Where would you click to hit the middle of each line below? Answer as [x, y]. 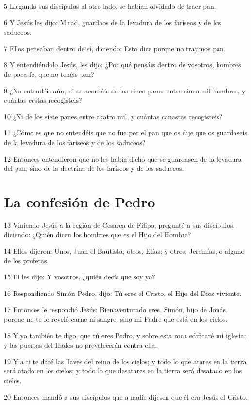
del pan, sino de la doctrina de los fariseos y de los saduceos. [94, 168]
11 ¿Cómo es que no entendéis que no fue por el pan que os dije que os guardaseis [125, 133]
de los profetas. [26, 260]
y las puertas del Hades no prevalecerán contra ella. [81, 345]
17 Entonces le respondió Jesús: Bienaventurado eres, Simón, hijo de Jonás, [116, 309]
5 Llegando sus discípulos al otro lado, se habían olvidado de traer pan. [110, 6]
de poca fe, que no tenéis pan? [49, 74]
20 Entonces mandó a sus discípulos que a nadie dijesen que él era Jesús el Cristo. [126, 396]
